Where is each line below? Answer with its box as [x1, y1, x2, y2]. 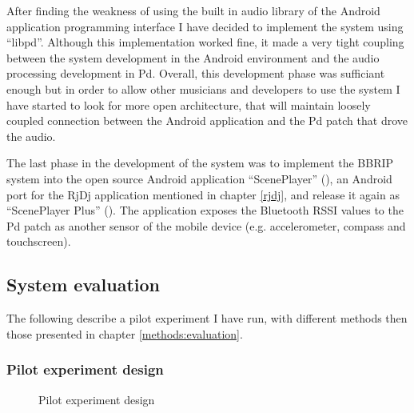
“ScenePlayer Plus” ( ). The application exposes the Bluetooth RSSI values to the [6, 202, 404, 219]
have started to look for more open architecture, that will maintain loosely [6, 96, 371, 113]
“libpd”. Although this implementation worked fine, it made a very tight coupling [6, 34, 404, 50]
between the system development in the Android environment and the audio [6, 49, 380, 66]
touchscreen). [6, 233, 71, 250]
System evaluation [6, 272, 160, 297]
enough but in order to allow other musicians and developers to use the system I [6, 80, 400, 97]
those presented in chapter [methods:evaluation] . [6, 325, 243, 342]
